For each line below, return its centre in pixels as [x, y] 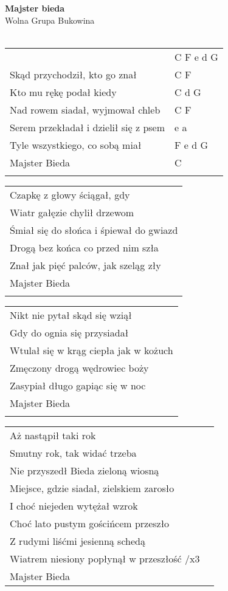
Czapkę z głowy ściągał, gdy [70, 194]
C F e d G [196, 56]
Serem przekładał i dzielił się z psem [88, 127]
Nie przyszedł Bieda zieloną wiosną [85, 470]
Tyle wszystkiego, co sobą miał [76, 145]
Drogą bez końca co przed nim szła [84, 247]
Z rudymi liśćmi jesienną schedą [78, 541]
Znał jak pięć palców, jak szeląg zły [85, 265]
